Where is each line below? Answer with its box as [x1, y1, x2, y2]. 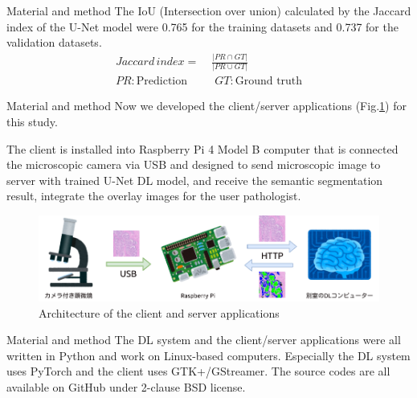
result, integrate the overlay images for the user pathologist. [6, 187, 301, 204]
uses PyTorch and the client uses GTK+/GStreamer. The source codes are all [6, 363, 390, 380]
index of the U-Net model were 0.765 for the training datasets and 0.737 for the [6, 18, 399, 35]
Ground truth [235, 76, 303, 88]
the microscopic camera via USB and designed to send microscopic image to [6, 156, 381, 173]
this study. [6, 113, 58, 130]
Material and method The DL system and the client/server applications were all [6, 331, 401, 348]
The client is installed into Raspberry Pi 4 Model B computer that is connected [6, 140, 399, 157]
